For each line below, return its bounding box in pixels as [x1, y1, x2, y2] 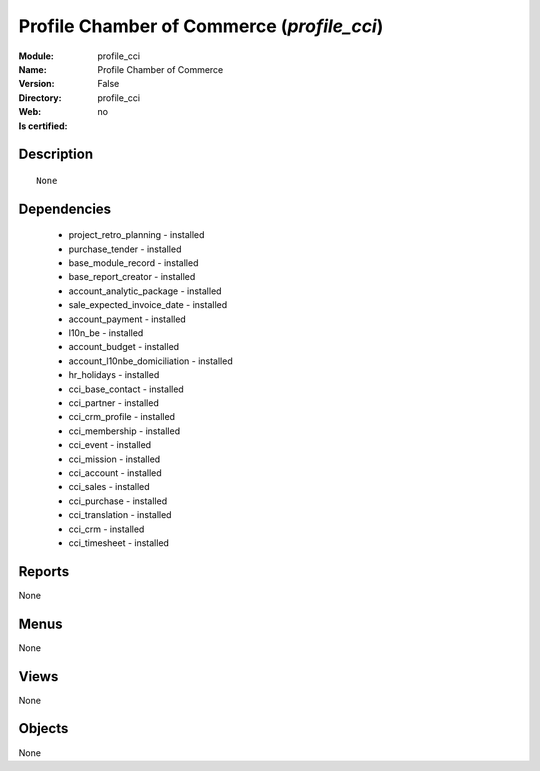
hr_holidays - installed [68, 369, 160, 381]
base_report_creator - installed [68, 271, 196, 283]
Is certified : [18, 120, 68, 132]
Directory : [18, 91, 62, 104]
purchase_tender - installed [68, 243, 182, 255]
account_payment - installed [68, 313, 187, 325]
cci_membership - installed [68, 425, 180, 437]
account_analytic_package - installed [68, 285, 222, 297]
